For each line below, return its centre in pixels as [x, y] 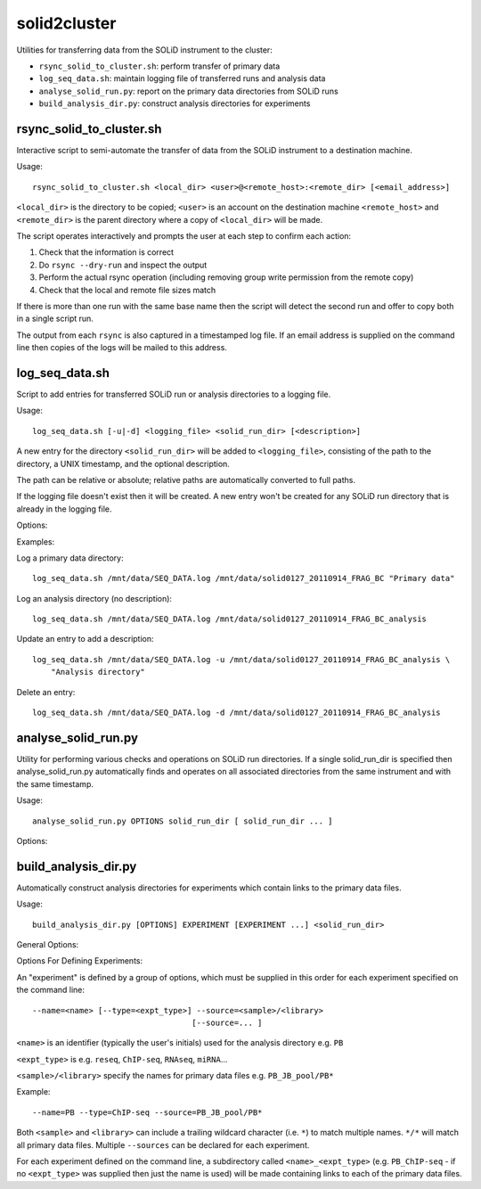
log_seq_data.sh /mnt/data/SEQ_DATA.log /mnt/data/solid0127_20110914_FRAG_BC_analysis [230, 619]
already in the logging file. [64, 509]
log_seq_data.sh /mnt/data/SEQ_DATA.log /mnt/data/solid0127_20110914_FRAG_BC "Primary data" [244, 578]
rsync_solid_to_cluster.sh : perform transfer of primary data [159, 66]
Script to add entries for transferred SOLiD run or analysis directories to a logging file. [174, 394]
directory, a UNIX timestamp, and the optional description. [123, 463]
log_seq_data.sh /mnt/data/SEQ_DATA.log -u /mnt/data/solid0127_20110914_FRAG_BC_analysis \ [241, 659]
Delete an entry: [46, 692]
